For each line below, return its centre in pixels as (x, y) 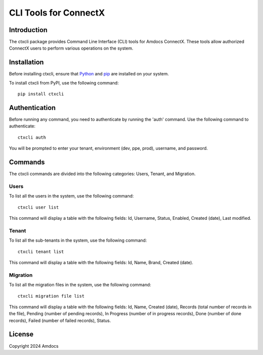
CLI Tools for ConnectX (57, 13)
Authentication (32, 108)
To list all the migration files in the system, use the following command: (80, 285)
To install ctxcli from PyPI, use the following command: (64, 83)
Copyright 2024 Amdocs (34, 346)
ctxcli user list (38, 207)
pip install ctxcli (41, 94)
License (21, 334)
